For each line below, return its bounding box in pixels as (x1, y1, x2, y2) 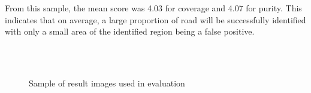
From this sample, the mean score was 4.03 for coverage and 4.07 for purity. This (5, 2, 302, 14)
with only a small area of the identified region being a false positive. (5, 25, 255, 38)
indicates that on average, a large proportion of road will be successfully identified (5, 13, 306, 26)
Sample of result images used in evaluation (29, 76, 185, 89)
